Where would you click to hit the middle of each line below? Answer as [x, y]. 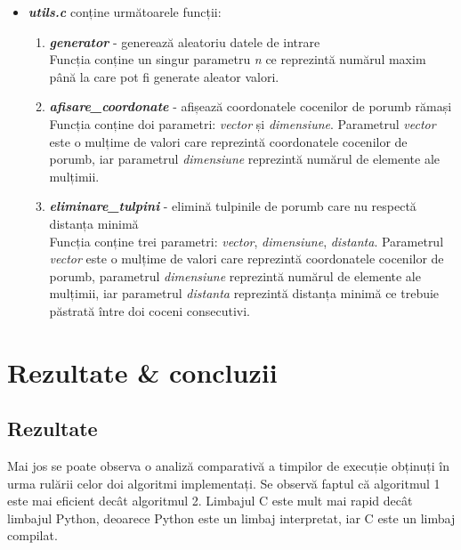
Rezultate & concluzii [142, 372]
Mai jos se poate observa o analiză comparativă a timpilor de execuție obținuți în [228, 466]
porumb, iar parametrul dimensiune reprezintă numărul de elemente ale [245, 159]
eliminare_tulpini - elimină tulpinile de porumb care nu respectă [233, 206]
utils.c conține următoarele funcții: [125, 12]
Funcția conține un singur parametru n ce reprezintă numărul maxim [238, 59]
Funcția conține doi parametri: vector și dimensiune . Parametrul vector [243, 123]
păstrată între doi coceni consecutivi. [150, 310]
